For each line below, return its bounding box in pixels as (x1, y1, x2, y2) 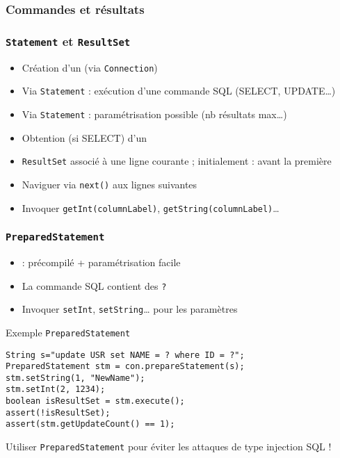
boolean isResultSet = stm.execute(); (6, 396, 185, 407)
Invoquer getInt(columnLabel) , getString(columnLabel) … (22, 200, 280, 215)
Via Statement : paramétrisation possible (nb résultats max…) (22, 106, 287, 121)
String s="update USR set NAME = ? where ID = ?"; (6, 350, 245, 360)
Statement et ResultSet (6, 32, 131, 49)
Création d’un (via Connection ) (22, 60, 158, 74)
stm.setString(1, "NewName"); (6, 373, 145, 383)
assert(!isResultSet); (6, 407, 111, 418)
